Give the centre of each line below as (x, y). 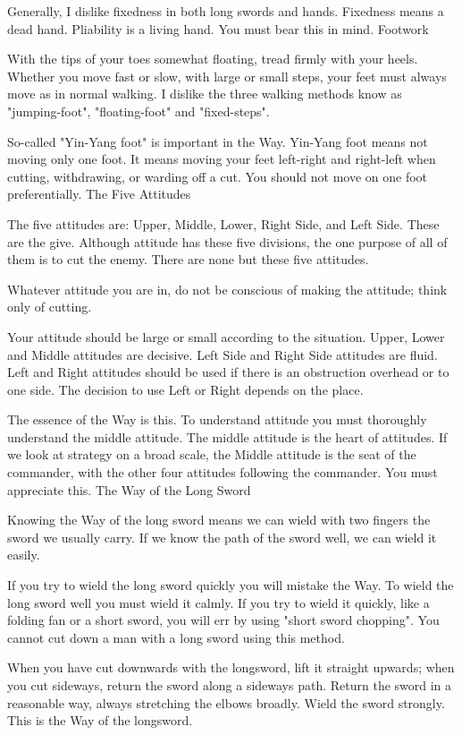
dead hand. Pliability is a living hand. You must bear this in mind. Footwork (218, 28)
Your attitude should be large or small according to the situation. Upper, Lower (226, 336)
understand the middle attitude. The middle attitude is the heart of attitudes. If (227, 436)
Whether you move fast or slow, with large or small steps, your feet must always (227, 76)
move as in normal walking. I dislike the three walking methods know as (205, 94)
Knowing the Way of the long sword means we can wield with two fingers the (219, 520)
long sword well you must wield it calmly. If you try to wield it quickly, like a (218, 602)
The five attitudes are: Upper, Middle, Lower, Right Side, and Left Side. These (223, 223)
